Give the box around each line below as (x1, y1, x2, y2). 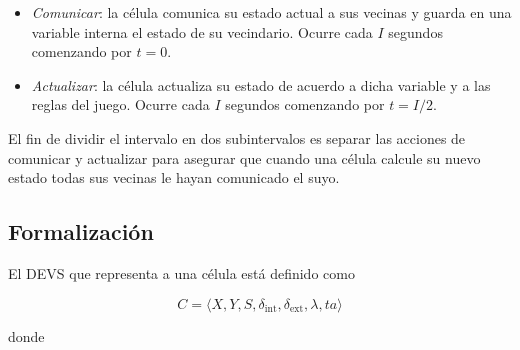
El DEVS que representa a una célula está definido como (8, 262, 355, 283)
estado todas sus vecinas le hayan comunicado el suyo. (8, 167, 340, 188)
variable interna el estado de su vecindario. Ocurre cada (31, 21, 373, 42)
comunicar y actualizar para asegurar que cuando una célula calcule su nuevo (8, 147, 481, 168)
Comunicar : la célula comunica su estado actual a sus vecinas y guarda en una (31, 2, 512, 22)
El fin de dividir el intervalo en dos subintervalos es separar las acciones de (8, 127, 466, 148)
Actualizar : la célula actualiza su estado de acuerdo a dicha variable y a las (31, 74, 491, 95)
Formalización (8, 216, 154, 247)
